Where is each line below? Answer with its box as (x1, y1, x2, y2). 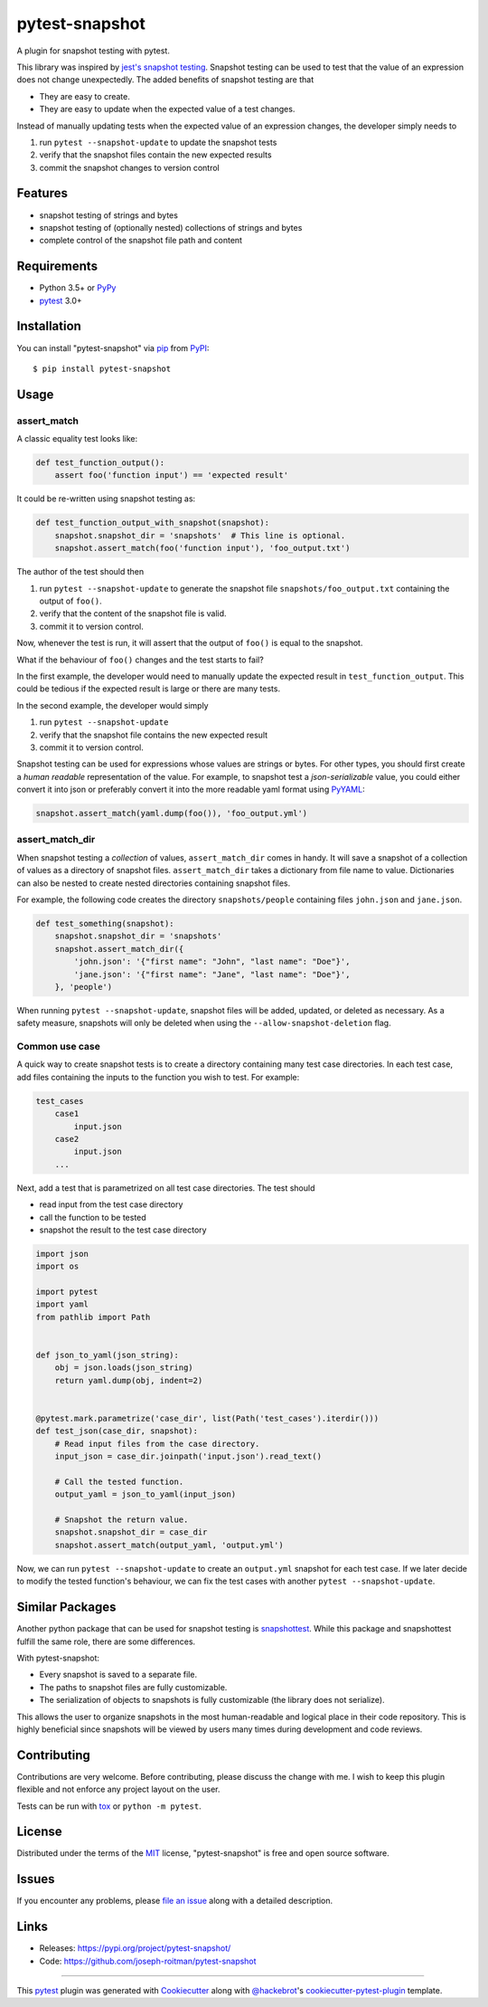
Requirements (16, 259, 99, 274)
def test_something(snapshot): (35, 918, 175, 928)
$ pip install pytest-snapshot (33, 363, 172, 374)
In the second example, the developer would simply (16, 699, 209, 710)
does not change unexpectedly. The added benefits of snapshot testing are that (16, 74, 314, 85)
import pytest (35, 1287, 99, 1298)
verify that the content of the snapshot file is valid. (39, 608, 227, 619)
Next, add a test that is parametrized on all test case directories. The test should (16, 1182, 315, 1194)
